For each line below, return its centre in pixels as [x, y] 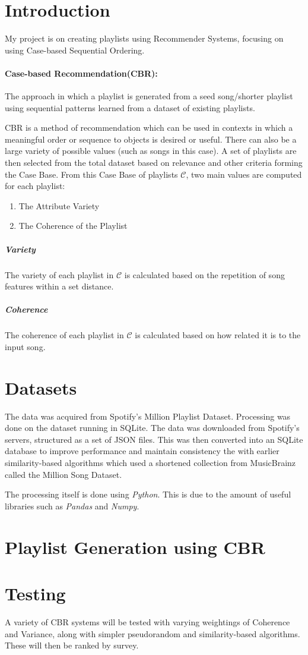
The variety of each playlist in [59, 274]
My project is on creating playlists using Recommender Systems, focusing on [144, 38]
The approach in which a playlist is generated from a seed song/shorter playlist [149, 96]
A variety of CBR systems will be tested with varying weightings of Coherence [147, 621]
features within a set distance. [59, 286]
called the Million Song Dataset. [63, 474]
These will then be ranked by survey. [72, 645]
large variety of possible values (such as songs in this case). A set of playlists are [151, 151]
